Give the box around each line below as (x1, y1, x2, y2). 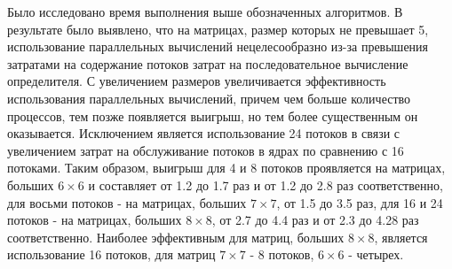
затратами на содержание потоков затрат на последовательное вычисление (7, 54, 408, 73)
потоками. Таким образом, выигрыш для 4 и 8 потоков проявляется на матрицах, (7, 158, 446, 177)
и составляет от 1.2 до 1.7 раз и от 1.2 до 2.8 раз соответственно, (88, 175, 443, 194)
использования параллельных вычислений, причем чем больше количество (7, 88, 411, 107)
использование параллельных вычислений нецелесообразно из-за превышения (7, 37, 429, 56)
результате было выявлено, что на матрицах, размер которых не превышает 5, (7, 19, 429, 38)
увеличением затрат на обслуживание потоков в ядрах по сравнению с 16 (7, 141, 404, 159)
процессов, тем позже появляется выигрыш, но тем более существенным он (7, 106, 418, 125)
